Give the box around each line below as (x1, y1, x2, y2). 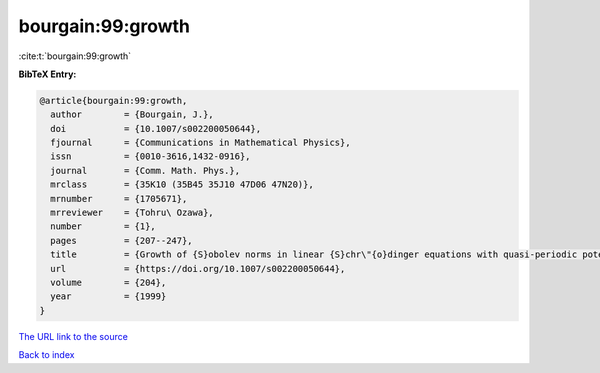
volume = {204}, (50, 277, 167, 288)
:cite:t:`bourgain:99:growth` (18, 50, 132, 62)
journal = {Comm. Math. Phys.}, (50, 165, 240, 176)
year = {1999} (50, 291, 167, 302)
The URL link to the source (18, 330, 129, 342)
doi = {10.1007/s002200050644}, (50, 123, 262, 134)
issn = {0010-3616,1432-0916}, (50, 151, 251, 162)
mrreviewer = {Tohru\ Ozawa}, (50, 207, 214, 219)
